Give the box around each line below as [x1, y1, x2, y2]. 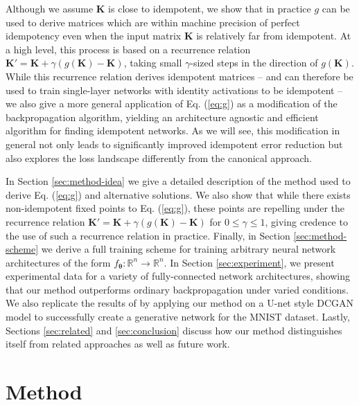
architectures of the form [6, 255, 111, 269]
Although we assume [6, 1, 94, 15]
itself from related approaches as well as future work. [6, 336, 230, 351]
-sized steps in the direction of [190, 55, 318, 70]
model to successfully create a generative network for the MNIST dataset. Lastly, [6, 309, 350, 324]
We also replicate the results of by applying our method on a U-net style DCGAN [6, 296, 353, 310]
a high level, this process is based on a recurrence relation [6, 42, 251, 56]
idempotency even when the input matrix [6, 28, 182, 43]
